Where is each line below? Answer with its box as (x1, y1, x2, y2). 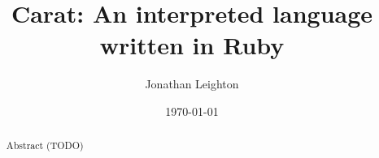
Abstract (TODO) (6, 139, 84, 152)
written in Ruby (99, 28, 285, 62)
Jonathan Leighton (145, 75, 239, 92)
